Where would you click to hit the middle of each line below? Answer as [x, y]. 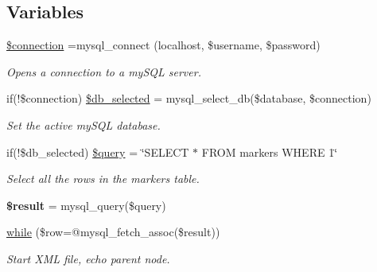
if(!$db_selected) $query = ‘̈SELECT [98, 152]
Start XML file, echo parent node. [88, 258]
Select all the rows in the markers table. [103, 179]
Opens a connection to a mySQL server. [104, 71]
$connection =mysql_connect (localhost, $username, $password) [163, 45]
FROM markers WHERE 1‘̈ [270, 152]
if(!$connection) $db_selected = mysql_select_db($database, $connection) [189, 98]
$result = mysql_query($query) [86, 205]
